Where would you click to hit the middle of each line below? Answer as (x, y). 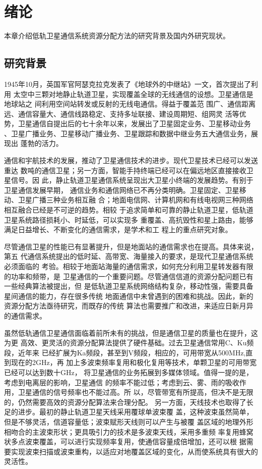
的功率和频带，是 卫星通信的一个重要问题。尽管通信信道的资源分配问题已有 (129, 276)
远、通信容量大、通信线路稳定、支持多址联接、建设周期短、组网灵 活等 (122, 113)
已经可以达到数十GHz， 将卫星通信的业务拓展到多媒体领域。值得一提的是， (129, 372)
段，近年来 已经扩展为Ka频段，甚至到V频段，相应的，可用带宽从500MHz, (125, 352)
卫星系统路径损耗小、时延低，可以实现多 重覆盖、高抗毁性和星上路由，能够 (129, 219)
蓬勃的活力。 (42, 143)
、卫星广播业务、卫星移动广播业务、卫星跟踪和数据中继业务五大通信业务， (127, 133)
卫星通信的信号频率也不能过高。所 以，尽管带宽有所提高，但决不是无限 (136, 392)
